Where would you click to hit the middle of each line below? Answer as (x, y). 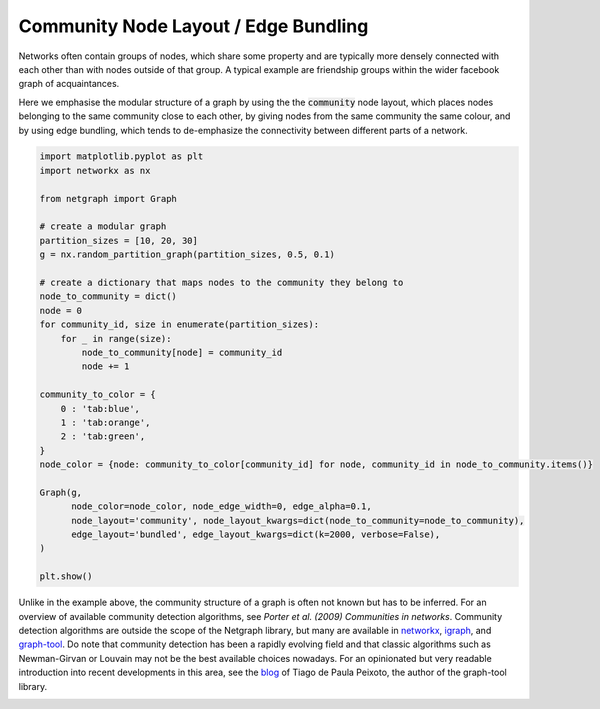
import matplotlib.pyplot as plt (121, 156)
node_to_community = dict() (108, 296)
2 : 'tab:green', (103, 436)
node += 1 (105, 366)
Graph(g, (61, 492)
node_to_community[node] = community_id (182, 352)
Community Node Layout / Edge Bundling (193, 26)
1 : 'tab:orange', (105, 422)
